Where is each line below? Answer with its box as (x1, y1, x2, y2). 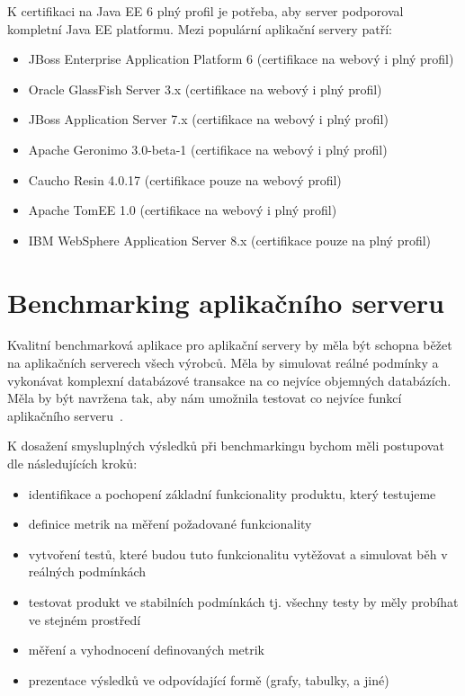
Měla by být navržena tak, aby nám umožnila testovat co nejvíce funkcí (7, 388, 402, 407)
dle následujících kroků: (7, 454, 138, 473)
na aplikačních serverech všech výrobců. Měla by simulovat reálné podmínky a (7, 353, 439, 372)
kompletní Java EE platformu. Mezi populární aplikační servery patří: (7, 19, 392, 38)
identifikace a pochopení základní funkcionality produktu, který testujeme (28, 484, 436, 503)
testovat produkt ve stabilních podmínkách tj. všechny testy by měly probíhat (28, 593, 459, 611)
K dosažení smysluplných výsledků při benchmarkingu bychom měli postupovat (7, 436, 444, 455)
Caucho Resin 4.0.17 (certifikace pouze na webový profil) (28, 170, 342, 189)
